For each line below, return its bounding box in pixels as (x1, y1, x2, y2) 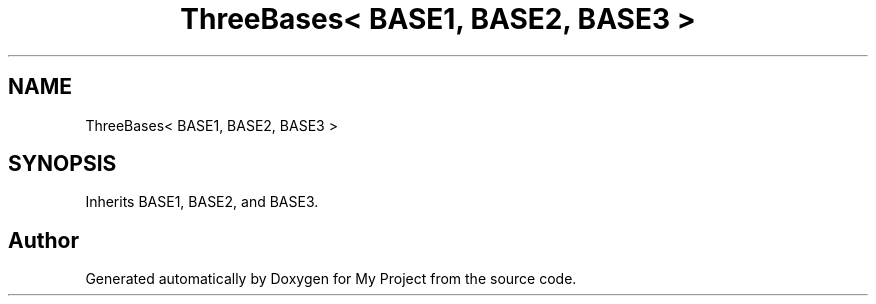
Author (8, 227, 79, 253)
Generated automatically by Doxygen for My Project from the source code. (85, 270, 577, 288)
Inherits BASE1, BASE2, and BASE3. (85, 193, 319, 211)
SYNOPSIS (8, 151, 117, 177)
